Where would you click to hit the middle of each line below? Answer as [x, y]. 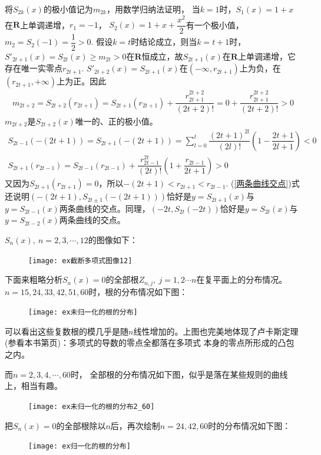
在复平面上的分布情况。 [242, 279]
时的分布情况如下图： [249, 425]
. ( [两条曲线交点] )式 [263, 183]
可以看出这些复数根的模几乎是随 [67, 331]
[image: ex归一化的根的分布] [80, 446]
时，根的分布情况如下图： [138, 291]
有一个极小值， [215, 24]
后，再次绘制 [135, 425]
